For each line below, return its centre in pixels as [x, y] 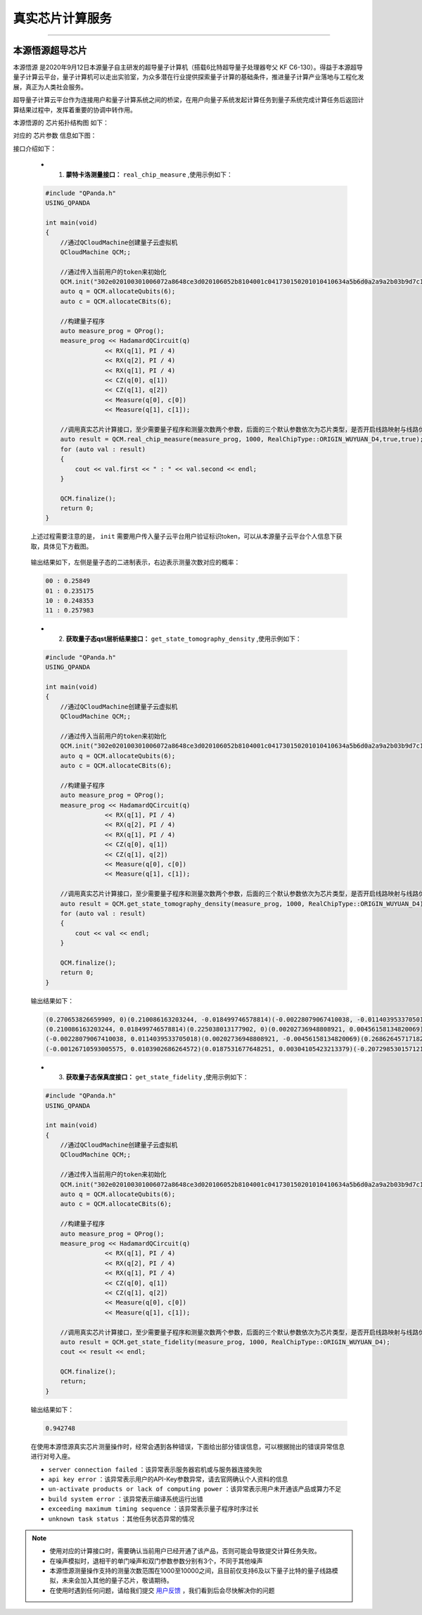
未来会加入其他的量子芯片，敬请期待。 [117, 1581]
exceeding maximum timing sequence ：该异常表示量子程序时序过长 [154, 1509]
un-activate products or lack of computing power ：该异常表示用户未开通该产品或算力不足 [195, 1489]
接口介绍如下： [34, 149]
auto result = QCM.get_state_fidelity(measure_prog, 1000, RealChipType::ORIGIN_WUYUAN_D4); [225, 1342]
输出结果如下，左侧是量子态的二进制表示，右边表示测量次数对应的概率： [135, 563]
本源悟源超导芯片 [50, 50]
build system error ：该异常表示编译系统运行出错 [126, 1499]
